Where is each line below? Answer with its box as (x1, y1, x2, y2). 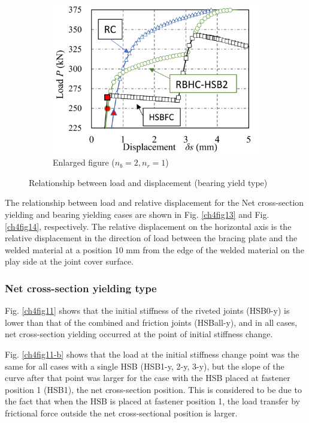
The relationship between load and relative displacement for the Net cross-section (5, 196, 304, 209)
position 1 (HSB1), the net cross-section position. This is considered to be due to (5, 383, 302, 395)
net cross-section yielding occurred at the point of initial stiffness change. (5, 328, 273, 340)
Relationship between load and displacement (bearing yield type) (29, 176, 268, 188)
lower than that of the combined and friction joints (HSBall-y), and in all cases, (5, 316, 298, 328)
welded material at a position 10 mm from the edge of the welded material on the (5, 243, 304, 256)
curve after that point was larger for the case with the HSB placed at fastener (5, 371, 290, 384)
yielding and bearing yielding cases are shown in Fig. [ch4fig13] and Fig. (5, 208, 269, 220)
